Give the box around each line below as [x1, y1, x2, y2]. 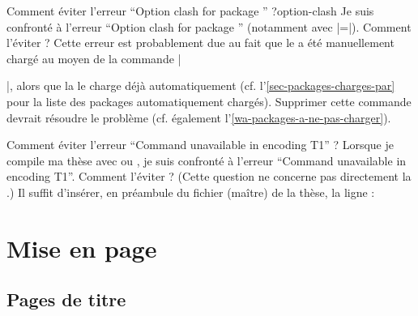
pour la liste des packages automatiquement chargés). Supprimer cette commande [6, 92, 412, 109]
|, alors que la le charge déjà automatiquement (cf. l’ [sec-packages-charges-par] [6, 77, 395, 94]
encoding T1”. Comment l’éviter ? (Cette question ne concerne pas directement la [6, 168, 412, 185]
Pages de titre [6, 287, 126, 312]
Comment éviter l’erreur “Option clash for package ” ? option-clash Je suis [6, 2, 374, 19]
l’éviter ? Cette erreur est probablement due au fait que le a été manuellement [6, 34, 395, 51]
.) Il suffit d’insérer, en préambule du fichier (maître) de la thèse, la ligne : [6, 183, 375, 200]
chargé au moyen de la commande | [6, 49, 181, 66]
